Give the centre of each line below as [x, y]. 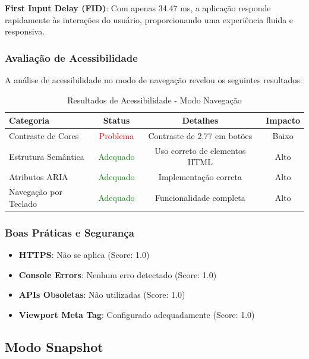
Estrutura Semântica [47, 156]
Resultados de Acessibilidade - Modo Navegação [154, 100]
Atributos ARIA [39, 177]
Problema [116, 136]
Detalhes [200, 120]
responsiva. [25, 31]
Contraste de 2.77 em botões [200, 136]
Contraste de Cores [44, 136]
